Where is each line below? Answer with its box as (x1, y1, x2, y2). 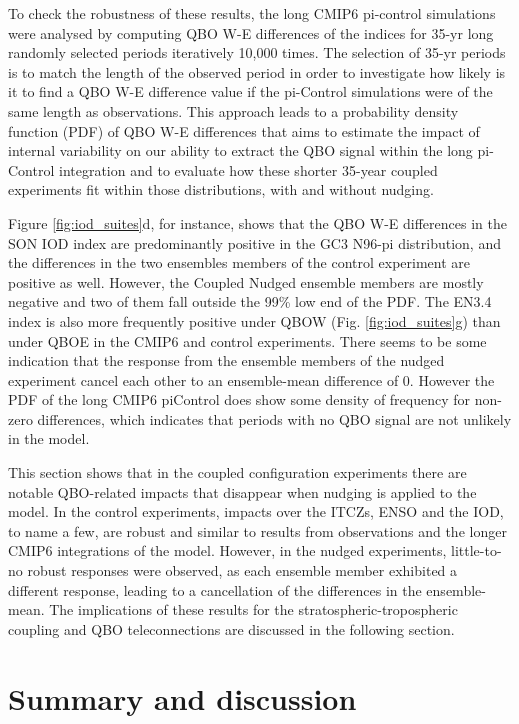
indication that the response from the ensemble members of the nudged (8, 350, 445, 371)
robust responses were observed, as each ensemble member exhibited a (27, 560, 458, 581)
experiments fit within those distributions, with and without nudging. (8, 179, 434, 200)
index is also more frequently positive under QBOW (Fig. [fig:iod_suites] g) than (8, 310, 501, 331)
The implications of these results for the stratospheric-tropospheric (49, 599, 458, 620)
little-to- (451, 540, 502, 561)
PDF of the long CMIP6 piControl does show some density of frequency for (8, 389, 471, 410)
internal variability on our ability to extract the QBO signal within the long (8, 140, 473, 161)
